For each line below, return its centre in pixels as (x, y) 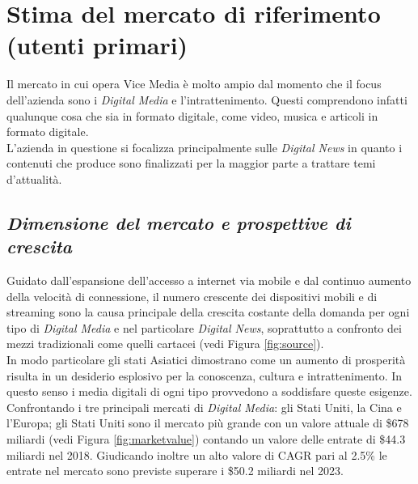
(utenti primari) (97, 45)
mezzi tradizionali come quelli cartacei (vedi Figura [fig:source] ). (165, 344)
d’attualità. (34, 178)
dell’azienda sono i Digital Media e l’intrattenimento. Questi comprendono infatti (207, 99)
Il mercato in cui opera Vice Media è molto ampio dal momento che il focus (194, 84)
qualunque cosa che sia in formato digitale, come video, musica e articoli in (192, 115)
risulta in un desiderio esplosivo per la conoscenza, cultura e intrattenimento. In (205, 375)
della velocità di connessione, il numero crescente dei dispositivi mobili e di (192, 296)
